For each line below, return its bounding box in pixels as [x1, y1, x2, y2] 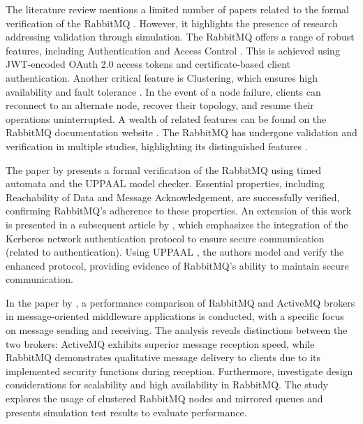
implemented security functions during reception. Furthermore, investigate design [6, 363, 353, 378]
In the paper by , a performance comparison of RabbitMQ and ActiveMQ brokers [6, 295, 355, 309]
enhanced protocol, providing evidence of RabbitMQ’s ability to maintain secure [6, 258, 349, 272]
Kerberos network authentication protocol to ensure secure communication [6, 231, 325, 245]
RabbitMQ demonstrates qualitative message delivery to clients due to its [6, 350, 321, 365]
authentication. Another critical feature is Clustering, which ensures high [6, 70, 318, 85]
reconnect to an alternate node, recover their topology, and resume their [6, 98, 314, 112]
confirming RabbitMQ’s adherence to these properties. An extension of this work [6, 203, 352, 218]
